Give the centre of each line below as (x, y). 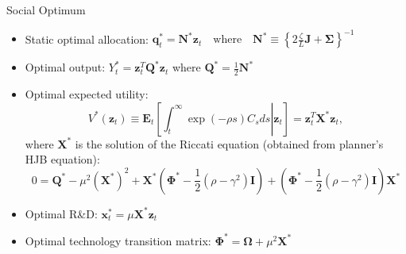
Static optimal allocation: (87, 38)
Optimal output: (65, 67)
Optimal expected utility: (87, 93)
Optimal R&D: (61, 213)
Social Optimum (46, 10)
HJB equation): (62, 159)
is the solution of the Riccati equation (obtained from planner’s (229, 143)
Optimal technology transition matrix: (118, 240)
